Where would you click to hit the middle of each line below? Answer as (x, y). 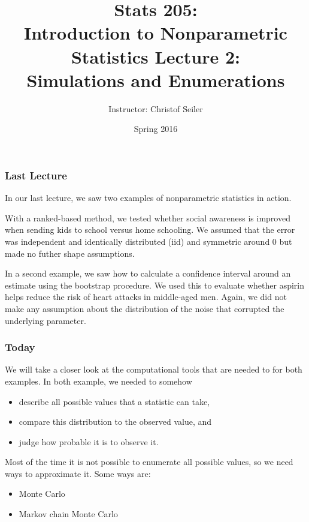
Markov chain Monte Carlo (68, 514)
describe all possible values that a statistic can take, (114, 401)
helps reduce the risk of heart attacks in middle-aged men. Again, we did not (146, 297)
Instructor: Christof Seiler (156, 108)
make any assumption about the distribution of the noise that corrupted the (145, 308)
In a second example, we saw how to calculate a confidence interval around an (148, 273)
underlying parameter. (46, 320)
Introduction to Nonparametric (156, 33)
